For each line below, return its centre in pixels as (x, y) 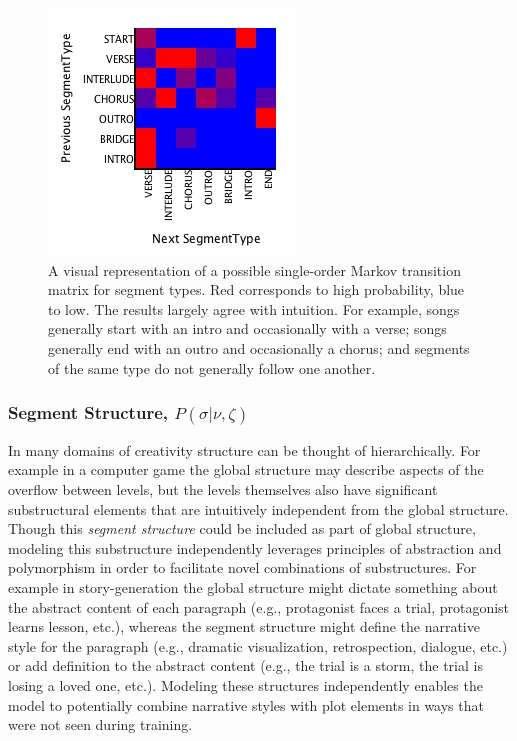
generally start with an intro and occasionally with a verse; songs (247, 328)
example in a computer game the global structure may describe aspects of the (246, 469)
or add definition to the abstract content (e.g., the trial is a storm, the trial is (245, 665)
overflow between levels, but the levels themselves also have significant (223, 489)
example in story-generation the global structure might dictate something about (253, 587)
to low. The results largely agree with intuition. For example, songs (254, 308)
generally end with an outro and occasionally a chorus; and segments (259, 347)
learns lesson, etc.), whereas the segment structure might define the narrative (244, 626)
